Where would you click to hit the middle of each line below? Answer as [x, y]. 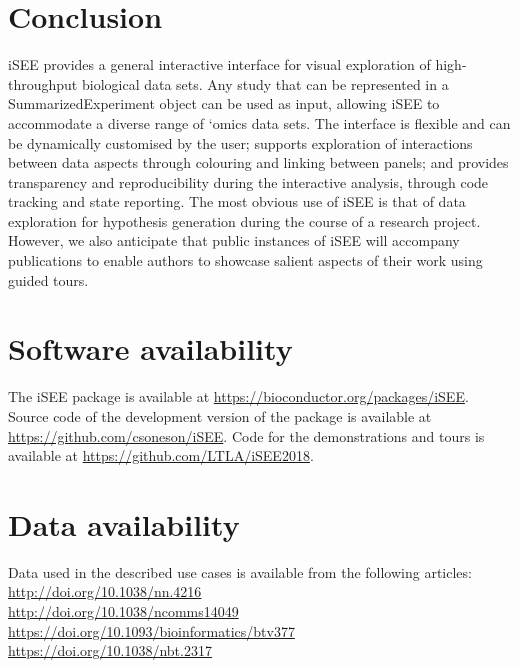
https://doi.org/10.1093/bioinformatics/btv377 [151, 630]
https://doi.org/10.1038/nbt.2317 [110, 650]
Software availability [150, 348]
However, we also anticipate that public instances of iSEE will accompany [234, 240]
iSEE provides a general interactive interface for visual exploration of [219, 64]
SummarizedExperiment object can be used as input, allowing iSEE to [224, 103]
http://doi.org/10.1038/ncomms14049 [123, 611]
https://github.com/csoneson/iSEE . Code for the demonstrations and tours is [246, 435]
